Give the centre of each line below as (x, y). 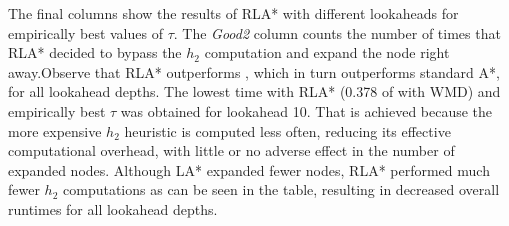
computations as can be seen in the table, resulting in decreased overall (281, 189)
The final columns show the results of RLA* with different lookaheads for (233, 13)
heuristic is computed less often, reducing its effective (287, 130)
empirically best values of (85, 32)
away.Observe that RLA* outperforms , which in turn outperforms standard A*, (254, 71)
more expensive (55, 130)
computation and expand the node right (327, 52)
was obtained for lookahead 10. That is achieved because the (306, 110)
